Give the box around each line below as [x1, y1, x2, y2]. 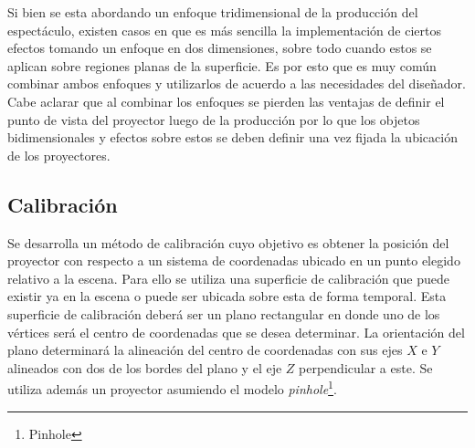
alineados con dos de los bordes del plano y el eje [7, 358, 282, 377]
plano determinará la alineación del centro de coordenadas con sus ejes [7, 340, 403, 359]
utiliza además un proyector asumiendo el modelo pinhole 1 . [7, 377, 337, 398]
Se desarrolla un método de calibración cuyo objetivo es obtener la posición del [7, 233, 449, 252]
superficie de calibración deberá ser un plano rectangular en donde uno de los [7, 304, 440, 323]
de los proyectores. [7, 145, 111, 164]
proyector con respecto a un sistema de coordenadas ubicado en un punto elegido [7, 251, 460, 270]
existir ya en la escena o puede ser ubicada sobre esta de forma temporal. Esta [7, 287, 447, 306]
